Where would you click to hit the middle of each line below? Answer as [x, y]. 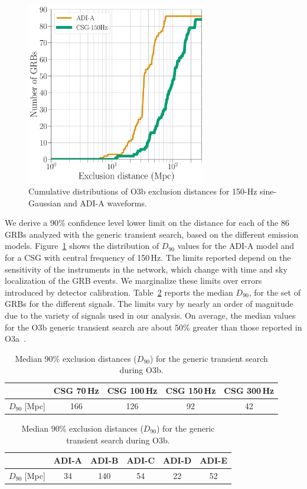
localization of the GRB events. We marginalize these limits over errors [133, 281]
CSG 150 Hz [191, 390]
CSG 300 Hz [249, 390]
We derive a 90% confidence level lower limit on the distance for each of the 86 [147, 223]
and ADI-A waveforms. [105, 203]
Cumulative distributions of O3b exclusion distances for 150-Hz [143, 191]
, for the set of [275, 292]
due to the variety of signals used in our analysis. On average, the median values [150, 315]
